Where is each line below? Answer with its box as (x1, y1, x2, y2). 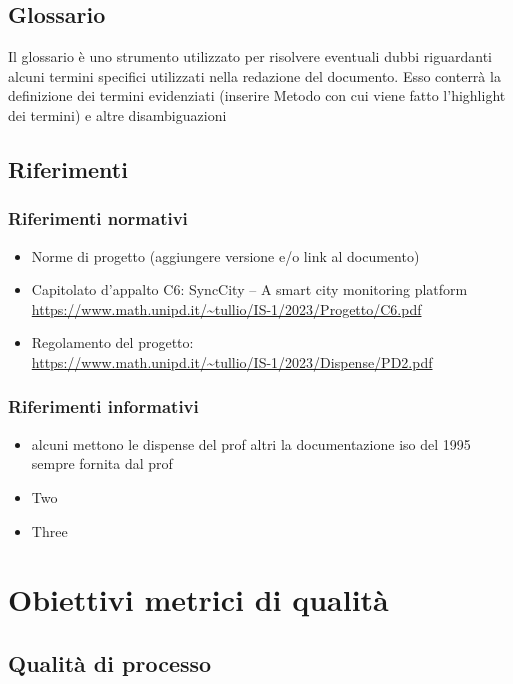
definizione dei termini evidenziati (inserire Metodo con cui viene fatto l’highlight (8, 85, 506, 106)
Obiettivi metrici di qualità (8, 579, 389, 620)
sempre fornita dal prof (31, 453, 173, 474)
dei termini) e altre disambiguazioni (8, 104, 227, 125)
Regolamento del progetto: (31, 332, 194, 353)
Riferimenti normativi (8, 206, 188, 231)
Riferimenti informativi (8, 394, 199, 419)
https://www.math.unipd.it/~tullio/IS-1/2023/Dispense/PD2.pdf (31, 351, 433, 372)
